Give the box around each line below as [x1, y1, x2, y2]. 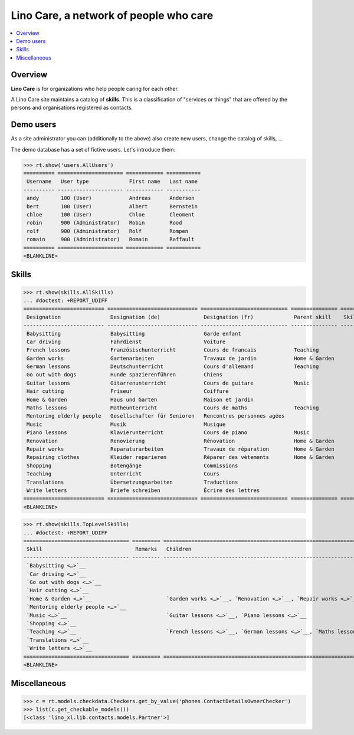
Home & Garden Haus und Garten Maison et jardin [27, 396, 254, 403]
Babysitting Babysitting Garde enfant [27, 330, 241, 337]
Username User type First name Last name [27, 178, 198, 185]
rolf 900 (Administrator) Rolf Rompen [27, 228, 189, 234]
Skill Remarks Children [27, 546, 192, 553]
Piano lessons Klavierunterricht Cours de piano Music [27, 429, 310, 436]
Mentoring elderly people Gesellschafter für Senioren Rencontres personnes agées [27, 413, 285, 419]
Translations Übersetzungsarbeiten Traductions [27, 478, 238, 485]
